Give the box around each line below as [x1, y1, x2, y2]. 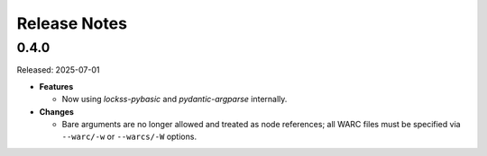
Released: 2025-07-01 [16, 65, 100, 75]
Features [39, 81, 74, 91]
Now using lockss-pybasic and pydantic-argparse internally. [61, 94, 288, 105]
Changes [39, 106, 74, 117]
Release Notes [16, 13, 128, 33]
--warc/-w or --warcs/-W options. [61, 131, 198, 143]
